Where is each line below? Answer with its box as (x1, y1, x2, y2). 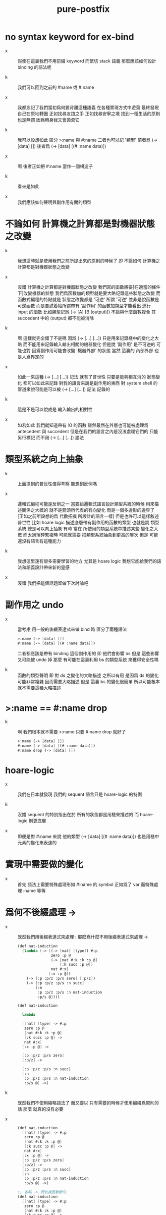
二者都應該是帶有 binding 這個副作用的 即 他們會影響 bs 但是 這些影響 (17, 650, 160, 656)
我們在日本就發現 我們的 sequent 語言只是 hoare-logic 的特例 (17, 791, 142, 797)
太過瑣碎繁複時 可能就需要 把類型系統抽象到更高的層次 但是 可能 (27, 532, 159, 538)
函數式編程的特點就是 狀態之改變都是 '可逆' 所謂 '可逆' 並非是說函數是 (17, 296, 160, 302)
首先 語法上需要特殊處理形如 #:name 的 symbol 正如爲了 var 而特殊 (17, 881, 154, 887)
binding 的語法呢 (17, 64, 52, 70)
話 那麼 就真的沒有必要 (17, 1106, 63, 1112)
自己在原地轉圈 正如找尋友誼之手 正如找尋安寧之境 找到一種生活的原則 (17, 110, 160, 116)
